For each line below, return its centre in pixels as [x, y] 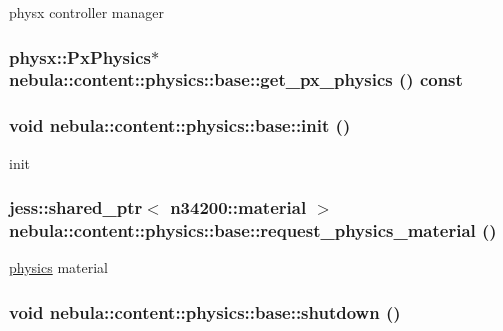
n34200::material [238, 207]
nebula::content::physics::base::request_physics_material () [253, 230]
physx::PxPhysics [80, 56]
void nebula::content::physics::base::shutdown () [205, 311]
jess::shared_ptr [76, 207]
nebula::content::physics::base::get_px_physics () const [236, 79]
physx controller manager [86, 12]
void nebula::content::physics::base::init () [180, 125]
